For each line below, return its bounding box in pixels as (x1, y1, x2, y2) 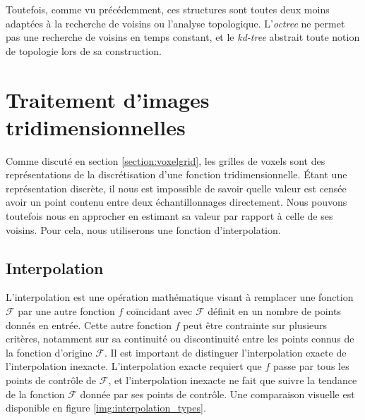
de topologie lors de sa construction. (6, 43, 162, 58)
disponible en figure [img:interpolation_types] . (6, 400, 206, 415)
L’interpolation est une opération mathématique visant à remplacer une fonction (6, 290, 354, 304)
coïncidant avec (126, 304, 193, 319)
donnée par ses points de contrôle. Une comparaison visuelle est (80, 386, 355, 401)
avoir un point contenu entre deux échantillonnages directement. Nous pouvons (6, 194, 347, 209)
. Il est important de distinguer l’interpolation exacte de (104, 345, 347, 359)
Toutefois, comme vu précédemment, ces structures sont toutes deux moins (6, 2, 330, 16)
